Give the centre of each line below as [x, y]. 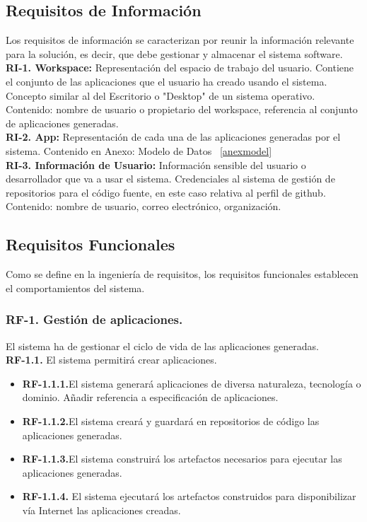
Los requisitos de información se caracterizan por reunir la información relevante [180, 40]
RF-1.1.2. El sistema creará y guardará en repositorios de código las [171, 420]
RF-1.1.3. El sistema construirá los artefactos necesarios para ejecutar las [182, 459]
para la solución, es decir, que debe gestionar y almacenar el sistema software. [174, 53]
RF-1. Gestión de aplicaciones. [94, 319]
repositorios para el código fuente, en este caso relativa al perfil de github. [166, 192]
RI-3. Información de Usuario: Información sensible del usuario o [156, 164]
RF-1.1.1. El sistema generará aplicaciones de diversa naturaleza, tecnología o [192, 383]
